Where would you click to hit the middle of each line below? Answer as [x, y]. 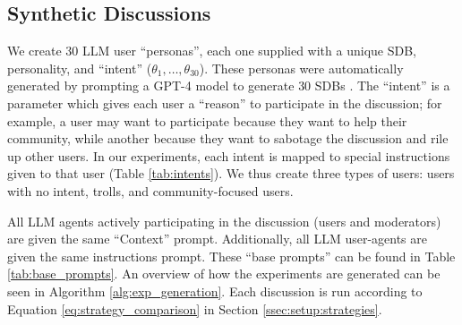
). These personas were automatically [301, 68]
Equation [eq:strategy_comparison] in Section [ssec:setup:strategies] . [195, 308]
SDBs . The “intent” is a [382, 86]
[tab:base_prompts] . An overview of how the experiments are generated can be [224, 274]
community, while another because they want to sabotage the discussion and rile [228, 138]
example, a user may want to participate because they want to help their [207, 120]
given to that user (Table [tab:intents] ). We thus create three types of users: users [231, 173]
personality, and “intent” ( [80, 68]
